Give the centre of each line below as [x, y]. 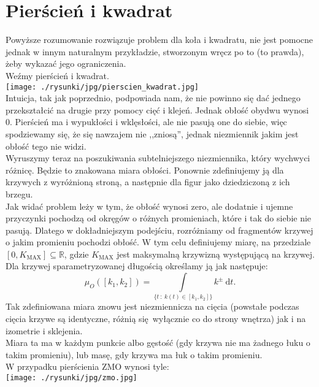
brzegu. [19, 193]
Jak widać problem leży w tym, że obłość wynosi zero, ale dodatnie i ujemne [149, 206]
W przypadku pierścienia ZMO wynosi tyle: [87, 366]
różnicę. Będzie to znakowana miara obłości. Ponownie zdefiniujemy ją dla [145, 170]
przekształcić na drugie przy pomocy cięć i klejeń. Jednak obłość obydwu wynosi [157, 109]
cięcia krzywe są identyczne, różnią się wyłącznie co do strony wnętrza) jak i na [156, 319]
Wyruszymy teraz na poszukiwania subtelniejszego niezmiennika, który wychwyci [158, 158]
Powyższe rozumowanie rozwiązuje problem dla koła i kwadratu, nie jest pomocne [159, 40]
